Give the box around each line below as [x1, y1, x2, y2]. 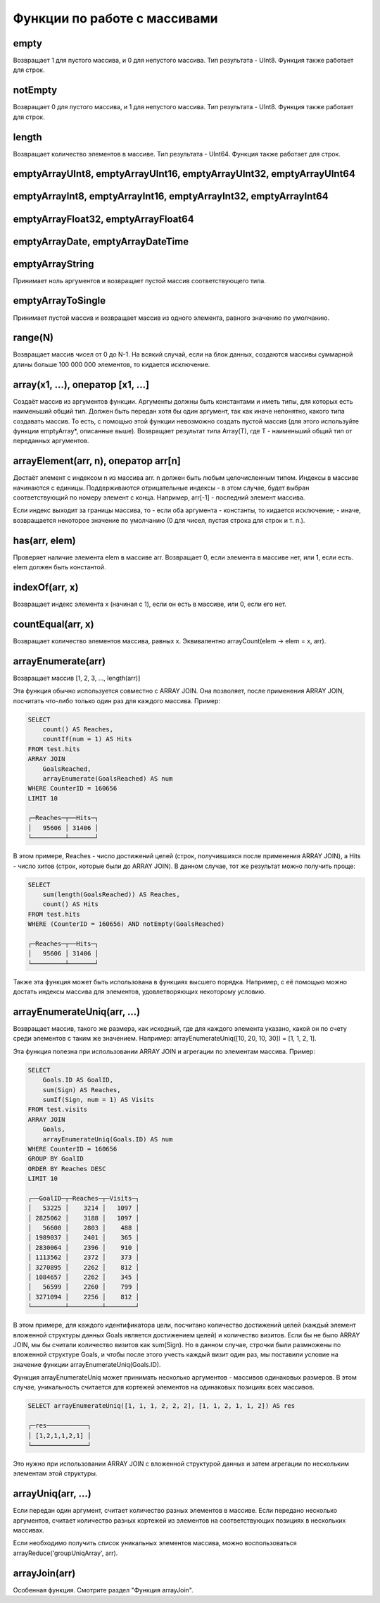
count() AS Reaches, [42, 725, 114, 733]
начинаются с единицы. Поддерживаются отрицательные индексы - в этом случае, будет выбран [13, 483, 310, 492]
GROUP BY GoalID [27, 1155, 84, 1163]
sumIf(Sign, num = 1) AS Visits [42, 1096, 155, 1103]
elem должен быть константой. [13, 563, 106, 571]
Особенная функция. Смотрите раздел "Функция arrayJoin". [13, 1585, 194, 1594]
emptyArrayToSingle [13, 295, 106, 307]
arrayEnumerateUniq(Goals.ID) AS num [42, 1135, 173, 1143]
